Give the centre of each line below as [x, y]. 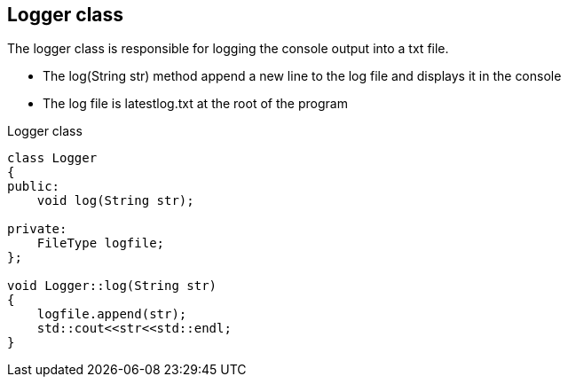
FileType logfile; [101, 243]
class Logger [52, 158]
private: [37, 229]
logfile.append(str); [112, 314]
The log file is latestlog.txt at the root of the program [195, 104]
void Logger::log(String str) [112, 286]
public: [34, 187]
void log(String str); [115, 201]
